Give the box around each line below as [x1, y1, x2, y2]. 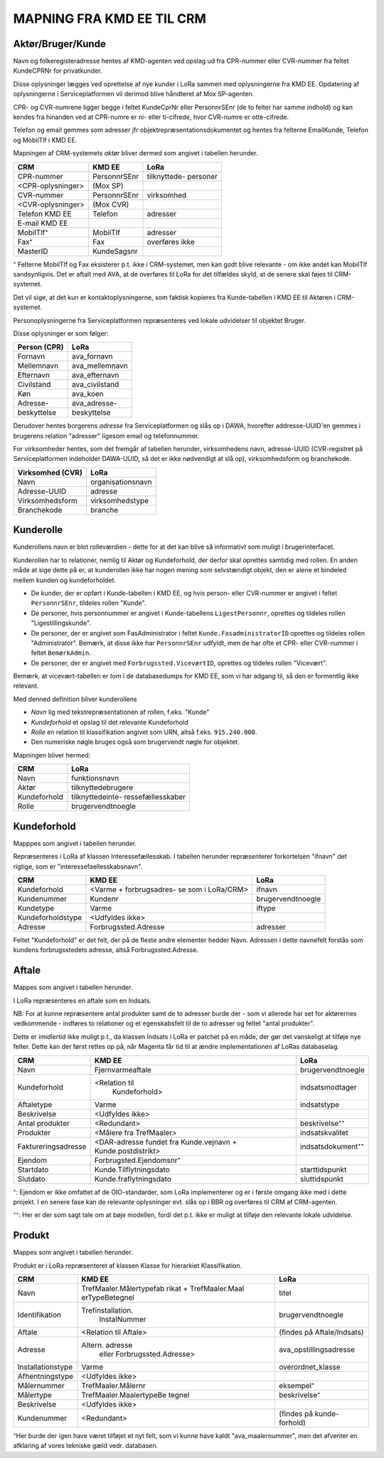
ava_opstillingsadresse [278, 1345, 356, 1354]
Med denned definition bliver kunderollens [13, 695, 138, 703]
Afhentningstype [17, 1372, 74, 1381]
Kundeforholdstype [17, 912, 82, 922]
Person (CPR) [17, 342, 64, 352]
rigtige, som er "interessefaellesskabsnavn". [13, 862, 143, 871]
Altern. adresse [81, 1340, 133, 1350]
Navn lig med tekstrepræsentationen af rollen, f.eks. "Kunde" [31, 708, 210, 716]
